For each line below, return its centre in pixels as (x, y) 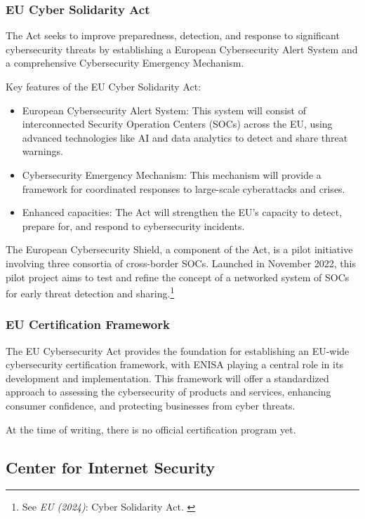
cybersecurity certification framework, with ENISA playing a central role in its (174, 364)
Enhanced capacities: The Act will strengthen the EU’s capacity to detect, (182, 212)
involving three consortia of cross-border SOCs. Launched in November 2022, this (181, 263)
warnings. (42, 151)
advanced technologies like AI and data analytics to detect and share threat (185, 137)
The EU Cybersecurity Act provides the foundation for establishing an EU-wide (178, 350)
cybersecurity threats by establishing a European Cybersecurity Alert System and (182, 49)
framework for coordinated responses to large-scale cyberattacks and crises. (184, 188)
